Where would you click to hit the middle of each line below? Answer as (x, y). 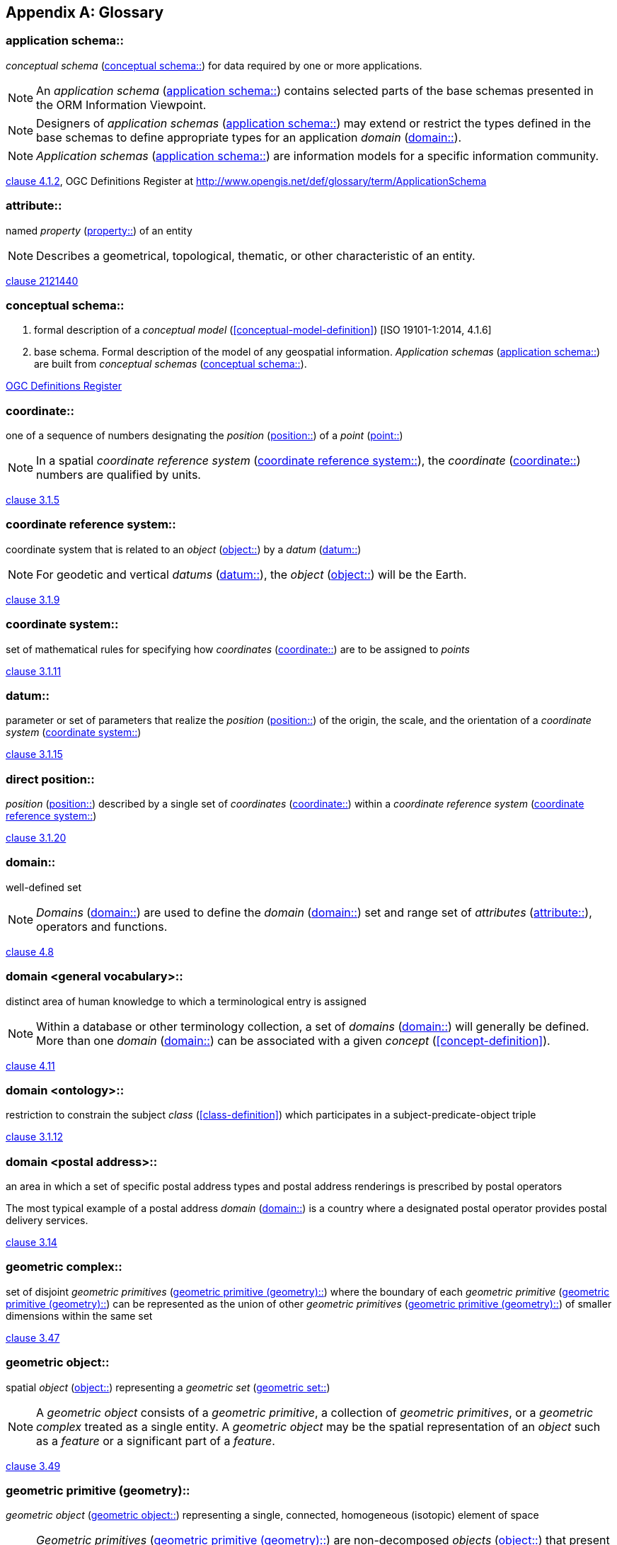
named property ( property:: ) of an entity (99, 230)
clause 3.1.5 (33, 500)
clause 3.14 (31, 1243)
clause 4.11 (30, 1065)
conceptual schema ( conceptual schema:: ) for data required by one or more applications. (214, 65)
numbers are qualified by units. (119, 475)
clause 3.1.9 (33, 599)
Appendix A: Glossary (85, 12)
